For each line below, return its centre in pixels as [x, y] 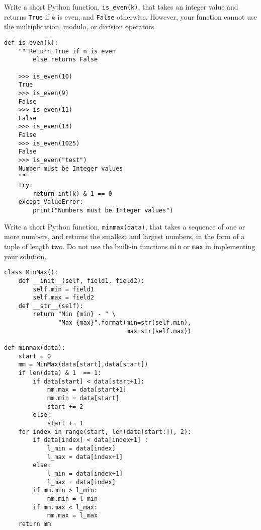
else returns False [65, 60]
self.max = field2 [63, 298]
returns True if [27, 16]
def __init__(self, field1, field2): [81, 281]
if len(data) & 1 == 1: [60, 373]
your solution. [25, 256]
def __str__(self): [51, 306]
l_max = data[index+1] [85, 457]
